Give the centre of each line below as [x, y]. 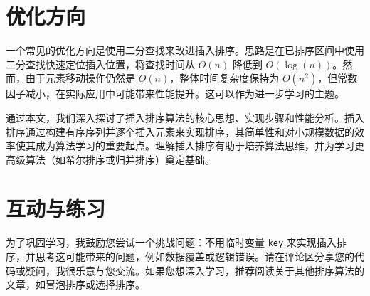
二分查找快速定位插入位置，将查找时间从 [100, 64]
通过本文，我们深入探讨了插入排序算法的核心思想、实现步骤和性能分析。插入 [185, 117]
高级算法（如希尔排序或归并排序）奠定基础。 [110, 159]
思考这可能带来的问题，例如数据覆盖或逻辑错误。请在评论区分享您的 [195, 257]
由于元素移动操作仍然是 [80, 78]
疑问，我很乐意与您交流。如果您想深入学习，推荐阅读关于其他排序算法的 [195, 270]
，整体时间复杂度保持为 [224, 78]
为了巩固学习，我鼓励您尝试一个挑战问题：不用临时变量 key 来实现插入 [171, 242]
